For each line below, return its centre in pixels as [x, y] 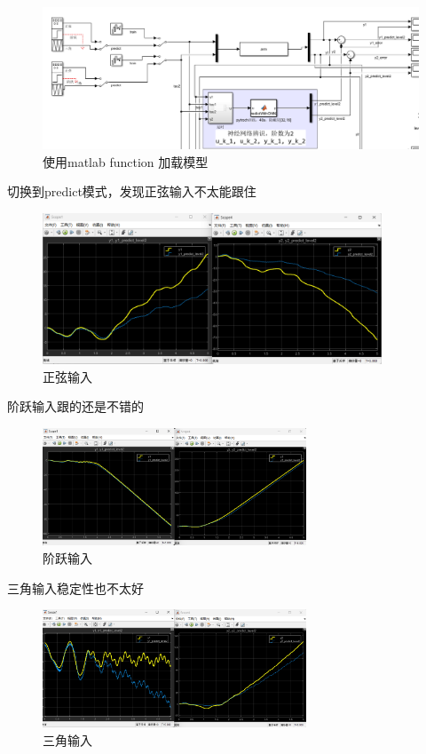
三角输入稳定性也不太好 [75, 587]
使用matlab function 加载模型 [126, 161]
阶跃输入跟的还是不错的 [75, 406]
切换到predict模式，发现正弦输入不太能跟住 [132, 191]
